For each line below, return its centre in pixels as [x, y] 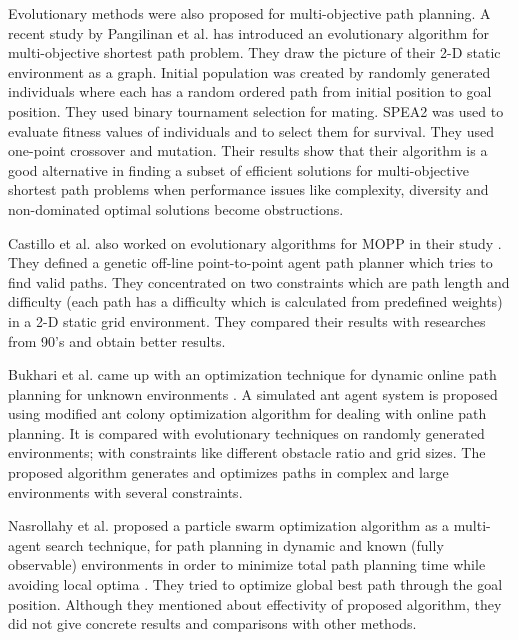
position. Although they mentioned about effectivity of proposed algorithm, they [255, 603]
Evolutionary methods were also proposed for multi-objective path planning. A [249, 13]
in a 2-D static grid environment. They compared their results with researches [247, 320]
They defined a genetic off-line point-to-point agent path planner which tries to [250, 262]
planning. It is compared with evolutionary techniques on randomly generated [246, 432]
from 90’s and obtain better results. [117, 340]
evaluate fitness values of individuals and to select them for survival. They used [251, 130]
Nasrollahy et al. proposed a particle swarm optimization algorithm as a [229, 525]
